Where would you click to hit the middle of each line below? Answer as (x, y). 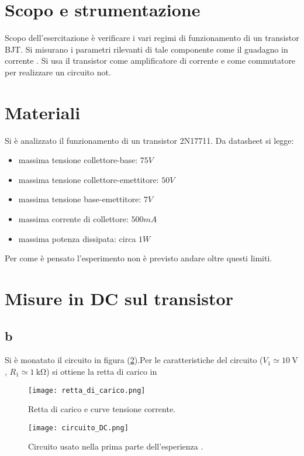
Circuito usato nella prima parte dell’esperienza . (116, 446)
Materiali (43, 112)
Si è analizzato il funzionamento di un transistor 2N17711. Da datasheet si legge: (149, 140)
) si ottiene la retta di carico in (102, 371)
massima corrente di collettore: (73, 219)
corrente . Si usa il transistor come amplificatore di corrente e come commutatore (150, 61)
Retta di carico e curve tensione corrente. (102, 409)
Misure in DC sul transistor (119, 298)
